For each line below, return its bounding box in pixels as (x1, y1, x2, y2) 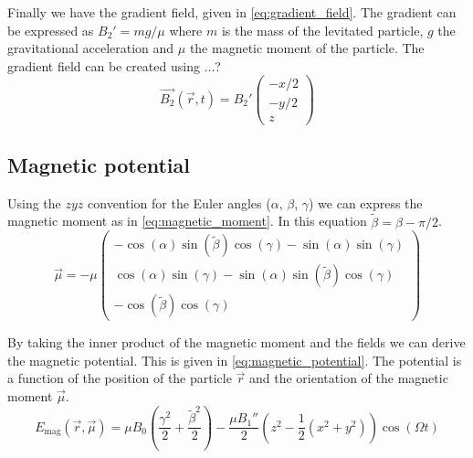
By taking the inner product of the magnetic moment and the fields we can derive (7, 333, 466, 352)
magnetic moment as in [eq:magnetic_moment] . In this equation (7, 211, 367, 230)
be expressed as (7, 20, 94, 39)
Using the (7, 193, 61, 212)
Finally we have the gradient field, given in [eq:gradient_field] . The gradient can (7, 3, 457, 21)
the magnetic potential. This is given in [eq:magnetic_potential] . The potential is (7, 350, 462, 369)
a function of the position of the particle (7, 368, 232, 388)
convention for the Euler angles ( (88, 193, 271, 212)
